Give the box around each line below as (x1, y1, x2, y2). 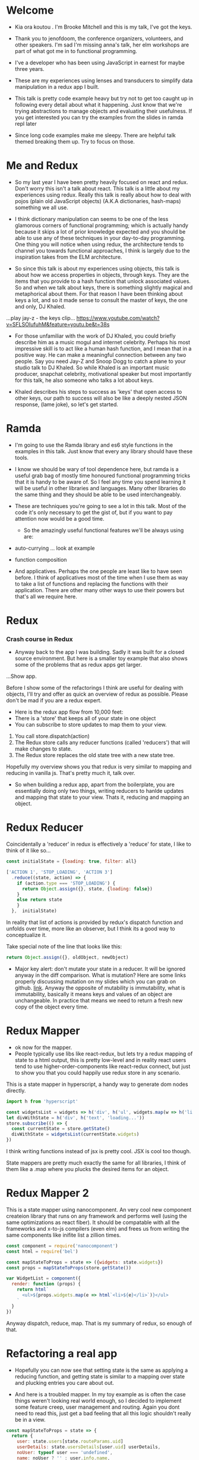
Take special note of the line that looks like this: (6, 943, 122, 950)
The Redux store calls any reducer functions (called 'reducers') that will (14, 739, 190, 746)
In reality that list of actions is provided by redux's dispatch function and (6, 919, 183, 926)
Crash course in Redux (6, 635, 73, 643)
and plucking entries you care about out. (14, 1379, 115, 1386)
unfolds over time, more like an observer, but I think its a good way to (6, 925, 175, 932)
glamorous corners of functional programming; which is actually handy (14, 222, 189, 229)
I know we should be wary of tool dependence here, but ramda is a (14, 465, 179, 472)
